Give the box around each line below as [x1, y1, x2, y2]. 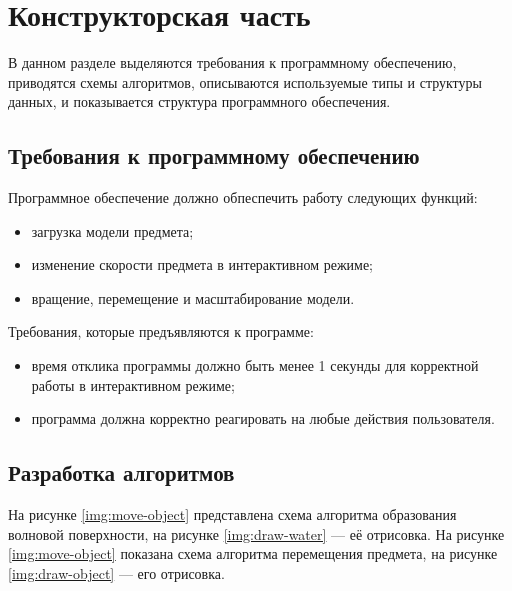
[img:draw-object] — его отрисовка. [8, 562, 225, 583]
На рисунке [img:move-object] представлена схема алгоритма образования [8, 504, 457, 525]
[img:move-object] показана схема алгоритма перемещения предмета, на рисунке [8, 543, 498, 564]
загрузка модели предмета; [31, 220, 194, 241]
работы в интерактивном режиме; [31, 374, 235, 395]
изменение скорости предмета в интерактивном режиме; [31, 254, 374, 275]
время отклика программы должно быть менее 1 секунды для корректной [31, 355, 479, 376]
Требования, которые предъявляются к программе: [8, 321, 314, 342]
